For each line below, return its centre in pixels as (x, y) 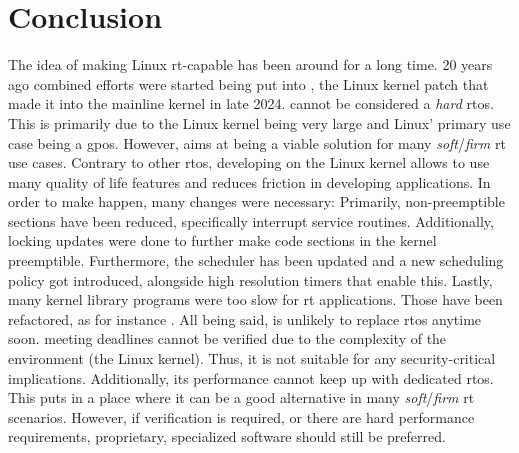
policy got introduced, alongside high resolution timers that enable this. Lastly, (250, 279)
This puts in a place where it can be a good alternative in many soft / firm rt (241, 397)
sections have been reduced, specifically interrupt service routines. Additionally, (251, 220)
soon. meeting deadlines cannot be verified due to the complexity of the (227, 338)
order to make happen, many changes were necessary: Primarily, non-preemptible (256, 201)
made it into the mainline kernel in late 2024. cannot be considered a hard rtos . (251, 103)
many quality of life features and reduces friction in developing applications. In (249, 181)
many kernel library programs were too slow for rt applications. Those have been (255, 299)
